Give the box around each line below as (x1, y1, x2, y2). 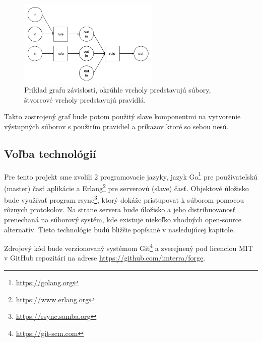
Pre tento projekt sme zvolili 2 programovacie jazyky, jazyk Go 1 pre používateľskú (4, 169, 258, 182)
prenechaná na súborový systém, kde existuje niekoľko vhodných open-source (4, 214, 242, 225)
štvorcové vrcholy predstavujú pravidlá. (24, 94, 146, 105)
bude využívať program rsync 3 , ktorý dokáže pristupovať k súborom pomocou (4, 193, 244, 205)
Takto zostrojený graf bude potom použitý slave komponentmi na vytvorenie (4, 111, 241, 122)
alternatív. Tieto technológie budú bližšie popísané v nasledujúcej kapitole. (4, 224, 235, 234)
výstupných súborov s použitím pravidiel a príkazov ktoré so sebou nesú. (4, 121, 229, 131)
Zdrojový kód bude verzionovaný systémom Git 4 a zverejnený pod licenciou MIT (4, 241, 253, 253)
